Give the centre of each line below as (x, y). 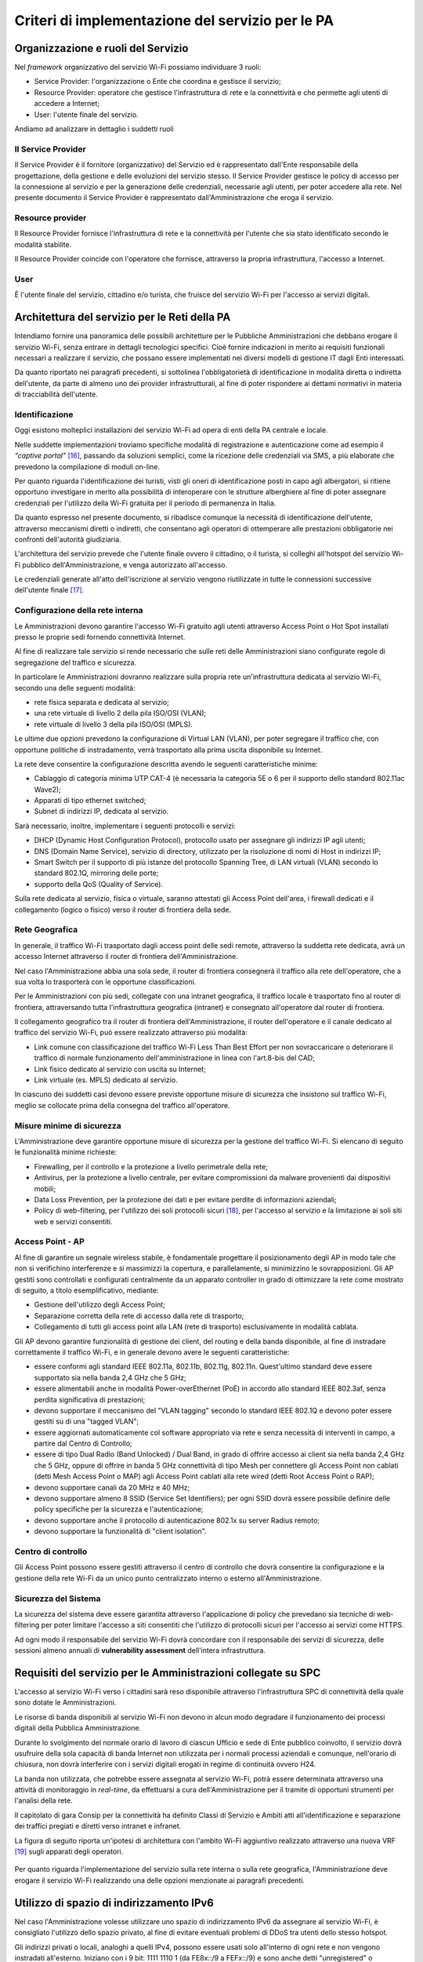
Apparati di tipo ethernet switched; (90, 800)
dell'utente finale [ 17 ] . (49, 590)
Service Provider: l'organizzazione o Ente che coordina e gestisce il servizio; (157, 82)
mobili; (45, 1188)
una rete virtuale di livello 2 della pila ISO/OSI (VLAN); (120, 713)
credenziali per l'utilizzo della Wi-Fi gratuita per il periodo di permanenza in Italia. (145, 503)
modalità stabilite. (43, 244)
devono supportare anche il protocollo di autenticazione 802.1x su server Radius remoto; (177, 1520)
